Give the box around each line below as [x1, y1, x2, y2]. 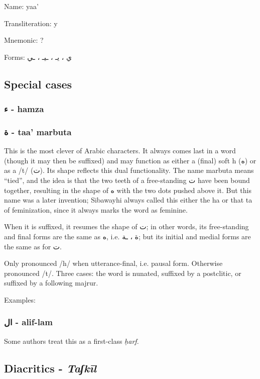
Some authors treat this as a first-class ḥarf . [4, 335, 139, 346]
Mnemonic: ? [4, 35, 44, 45]
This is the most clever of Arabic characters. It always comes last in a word [4, 145, 236, 156]
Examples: [4, 294, 36, 305]
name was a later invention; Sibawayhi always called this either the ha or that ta [4, 195, 252, 205]
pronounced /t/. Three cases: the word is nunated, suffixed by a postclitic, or [4, 267, 241, 278]
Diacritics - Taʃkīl [4, 360, 96, 375]
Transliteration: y [4, 18, 58, 28]
